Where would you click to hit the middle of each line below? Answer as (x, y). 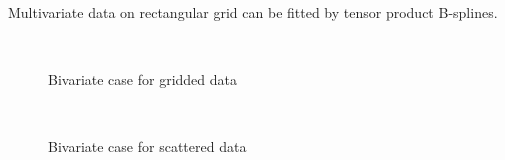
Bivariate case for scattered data (147, 146)
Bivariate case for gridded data (142, 79)
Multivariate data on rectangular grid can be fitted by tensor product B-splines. (253, 12)
